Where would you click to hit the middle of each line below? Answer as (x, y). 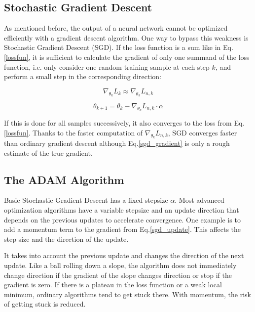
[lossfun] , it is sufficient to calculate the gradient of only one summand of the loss (127, 57)
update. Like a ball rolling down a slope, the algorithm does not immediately (120, 265)
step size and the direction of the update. (66, 239)
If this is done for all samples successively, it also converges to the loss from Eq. (124, 123)
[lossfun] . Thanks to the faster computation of (73, 132)
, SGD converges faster (202, 132)
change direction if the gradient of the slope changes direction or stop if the (118, 275)
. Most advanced (200, 200)
